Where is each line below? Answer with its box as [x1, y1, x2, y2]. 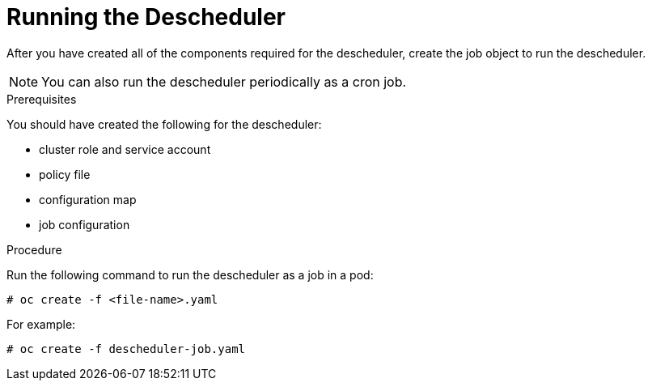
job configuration [39, 217, 130, 232]
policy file [39, 167, 91, 181]
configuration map [39, 192, 137, 206]
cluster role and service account [39, 142, 211, 156]
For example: [6, 317, 76, 331]
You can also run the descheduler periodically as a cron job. [41, 73, 407, 90]
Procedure [6, 242, 62, 257]
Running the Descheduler [6, 3, 286, 31]
